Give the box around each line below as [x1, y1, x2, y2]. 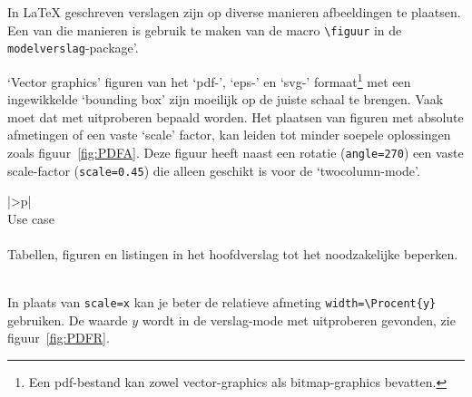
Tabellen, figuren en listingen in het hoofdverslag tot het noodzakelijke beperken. [7, 245, 458, 264]
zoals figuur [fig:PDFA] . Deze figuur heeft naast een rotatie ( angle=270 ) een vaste [7, 142, 464, 161]
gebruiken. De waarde [7, 310, 128, 329]
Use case [7, 208, 54, 228]
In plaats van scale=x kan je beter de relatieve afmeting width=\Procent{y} [7, 293, 437, 312]
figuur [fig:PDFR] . [7, 328, 110, 347]
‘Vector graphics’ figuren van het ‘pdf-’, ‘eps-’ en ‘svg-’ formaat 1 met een [7, 69, 411, 91]
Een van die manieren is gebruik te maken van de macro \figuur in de [7, 20, 402, 39]
